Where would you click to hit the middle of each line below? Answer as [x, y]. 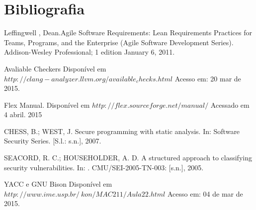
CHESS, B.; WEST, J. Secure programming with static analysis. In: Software [122, 131]
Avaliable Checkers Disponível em [55, 68]
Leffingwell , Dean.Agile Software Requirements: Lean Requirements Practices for [128, 33]
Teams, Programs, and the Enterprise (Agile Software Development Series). [119, 42]
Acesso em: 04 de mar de [205, 193]
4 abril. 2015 [23, 114]
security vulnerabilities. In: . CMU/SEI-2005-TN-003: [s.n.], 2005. [104, 167]
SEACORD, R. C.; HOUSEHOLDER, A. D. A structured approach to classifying [128, 158]
